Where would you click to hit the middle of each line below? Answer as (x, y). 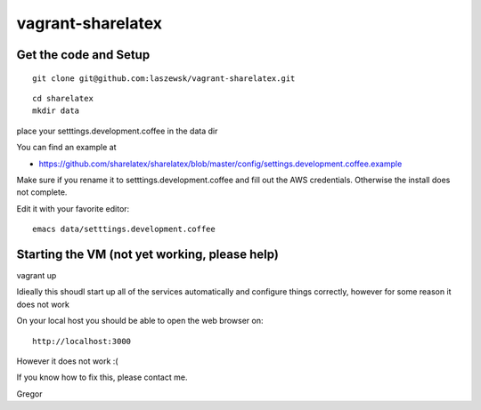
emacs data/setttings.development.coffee (124, 229)
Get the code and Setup (83, 55)
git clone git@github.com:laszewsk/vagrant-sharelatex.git (164, 78)
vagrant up (37, 275)
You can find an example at (66, 148)
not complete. (42, 192)
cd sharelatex (63, 98)
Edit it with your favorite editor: (73, 208)
